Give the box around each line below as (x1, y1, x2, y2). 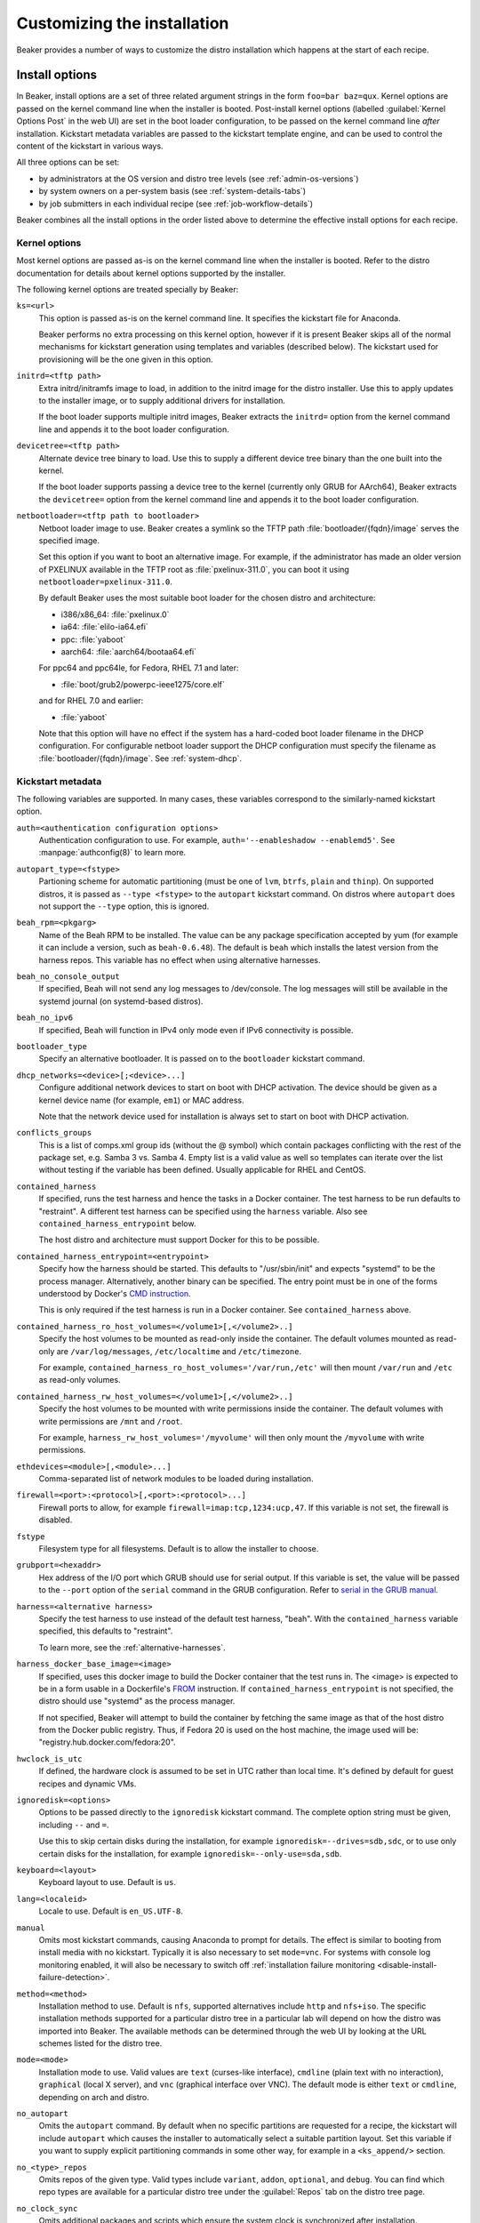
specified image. (38, 534, 100, 546)
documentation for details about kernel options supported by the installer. (16, 268, 286, 278)
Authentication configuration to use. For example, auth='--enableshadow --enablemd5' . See (38, 835, 396, 846)
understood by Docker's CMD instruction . (38, 1288, 191, 1298)
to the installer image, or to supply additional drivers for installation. (38, 396, 286, 406)
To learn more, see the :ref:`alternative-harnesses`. (38, 1641, 226, 1653)
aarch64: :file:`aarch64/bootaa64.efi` (60, 646, 197, 657)
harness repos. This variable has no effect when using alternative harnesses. (38, 954, 321, 965)
